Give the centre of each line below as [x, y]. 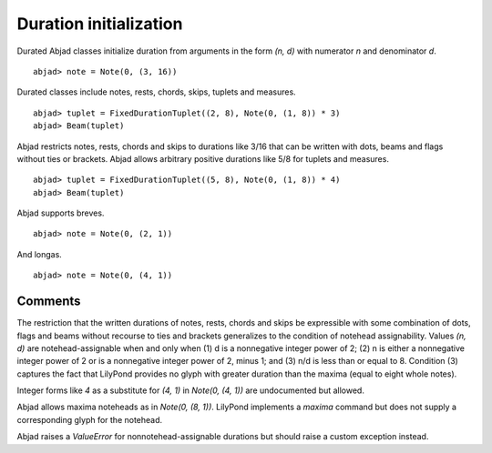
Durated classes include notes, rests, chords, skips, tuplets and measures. [156, 92]
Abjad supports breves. [61, 213]
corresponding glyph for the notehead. [90, 419]
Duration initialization [100, 24]
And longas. [40, 254]
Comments [49, 302]
